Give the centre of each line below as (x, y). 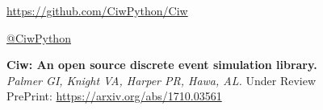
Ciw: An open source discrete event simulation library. (162, 65)
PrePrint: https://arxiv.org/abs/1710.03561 (114, 96)
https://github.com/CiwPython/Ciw (97, 10)
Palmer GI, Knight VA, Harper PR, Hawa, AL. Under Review (161, 80)
